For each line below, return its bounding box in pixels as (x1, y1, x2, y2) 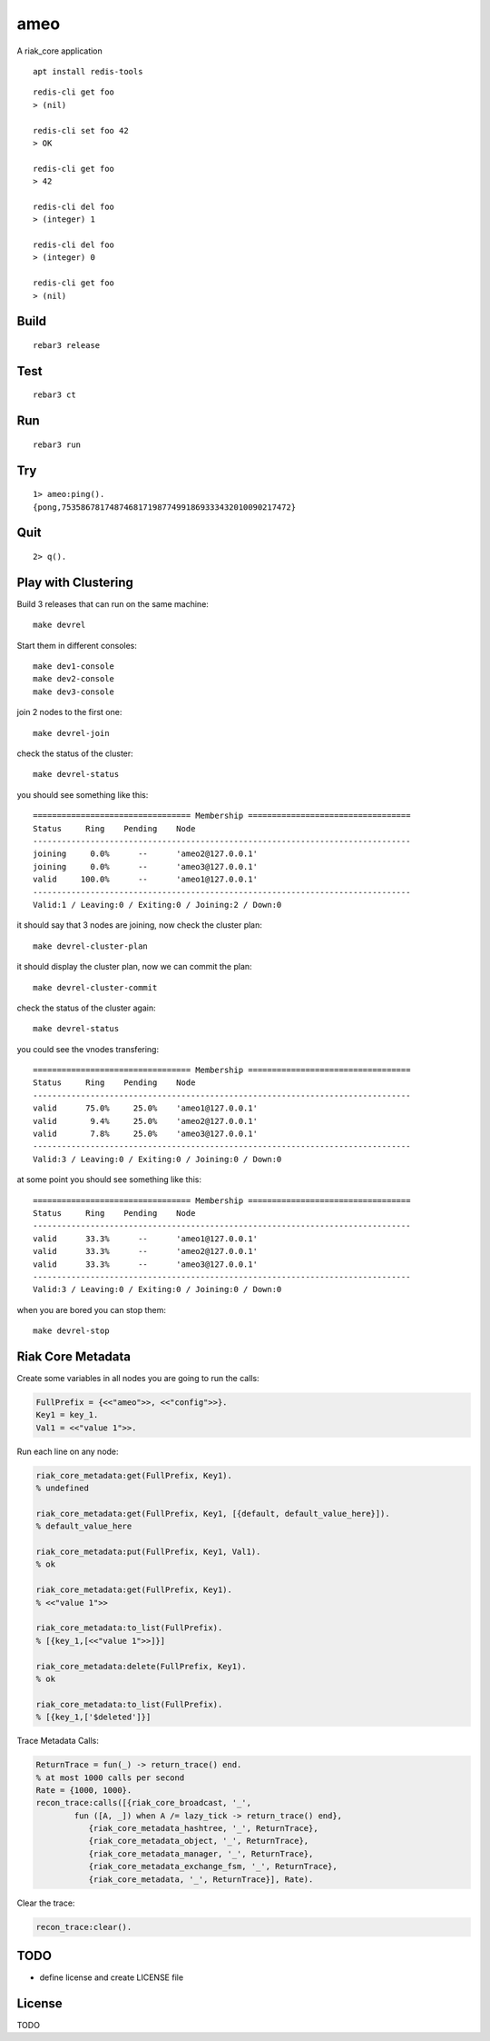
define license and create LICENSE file (39, 1972, 184, 1983)
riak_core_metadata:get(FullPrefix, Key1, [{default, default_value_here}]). (35, 1508, 390, 1518)
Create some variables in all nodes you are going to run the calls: (16, 1373, 260, 1383)
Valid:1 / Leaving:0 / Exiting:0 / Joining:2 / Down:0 (33, 900, 282, 910)
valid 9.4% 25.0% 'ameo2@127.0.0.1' (33, 1116, 259, 1126)
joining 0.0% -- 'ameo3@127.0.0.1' (33, 861, 259, 871)
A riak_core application (16, 45, 103, 56)
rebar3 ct (33, 390, 76, 400)
